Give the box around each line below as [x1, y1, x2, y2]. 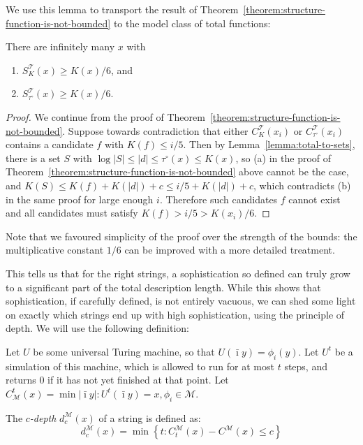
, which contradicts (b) [253, 177, 351, 192]
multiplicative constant [6, 242, 104, 257]
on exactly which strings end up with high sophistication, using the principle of [6, 307, 345, 321]
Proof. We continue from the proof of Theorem [6, 109, 205, 124]
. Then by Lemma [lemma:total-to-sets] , [183, 137, 355, 152]
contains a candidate [6, 137, 94, 152]
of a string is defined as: [98, 410, 201, 425]
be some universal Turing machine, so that [33, 344, 215, 358]
